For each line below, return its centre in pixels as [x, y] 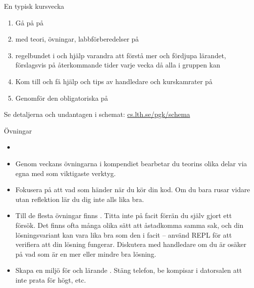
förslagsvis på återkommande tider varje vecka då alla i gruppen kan [118, 65]
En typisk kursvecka [34, 6]
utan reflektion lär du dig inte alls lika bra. [80, 199]
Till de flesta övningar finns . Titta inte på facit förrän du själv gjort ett [124, 215]
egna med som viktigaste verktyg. [65, 173]
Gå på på [29, 22]
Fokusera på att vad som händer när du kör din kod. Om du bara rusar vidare [133, 189]
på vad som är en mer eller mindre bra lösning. [86, 254]
